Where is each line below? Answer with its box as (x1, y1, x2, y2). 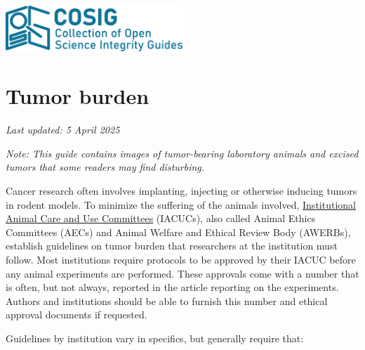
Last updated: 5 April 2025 (6, 122, 120, 137)
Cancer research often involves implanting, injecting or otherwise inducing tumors (6, 183, 357, 197)
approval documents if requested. (6, 307, 147, 322)
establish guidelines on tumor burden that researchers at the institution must (6, 238, 338, 253)
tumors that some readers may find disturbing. (6, 160, 205, 174)
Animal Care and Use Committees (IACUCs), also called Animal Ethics (6, 211, 316, 226)
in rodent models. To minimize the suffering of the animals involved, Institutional (6, 197, 356, 212)
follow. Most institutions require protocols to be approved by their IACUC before (6, 252, 356, 266)
